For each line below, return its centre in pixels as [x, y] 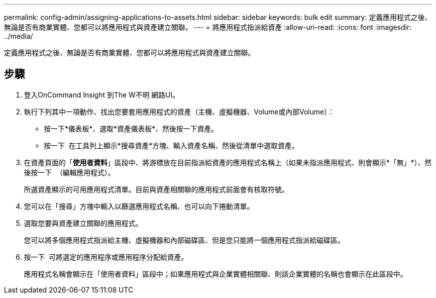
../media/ [19, 36]
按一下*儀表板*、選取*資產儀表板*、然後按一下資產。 [131, 128]
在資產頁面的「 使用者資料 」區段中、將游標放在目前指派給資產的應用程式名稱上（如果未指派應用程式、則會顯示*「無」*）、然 [228, 162]
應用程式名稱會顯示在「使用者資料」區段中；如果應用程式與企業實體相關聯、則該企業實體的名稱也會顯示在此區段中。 [216, 274]
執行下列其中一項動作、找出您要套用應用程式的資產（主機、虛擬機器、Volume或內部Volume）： [179, 111]
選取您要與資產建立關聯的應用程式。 [83, 223]
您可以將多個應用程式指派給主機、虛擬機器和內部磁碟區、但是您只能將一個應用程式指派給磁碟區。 [184, 240]
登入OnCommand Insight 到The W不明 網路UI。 [102, 95]
